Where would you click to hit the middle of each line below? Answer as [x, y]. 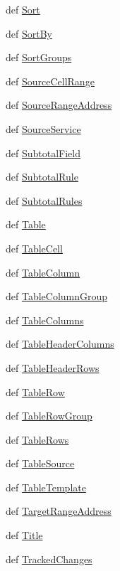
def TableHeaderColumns [60, 344]
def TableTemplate [46, 487]
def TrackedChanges [49, 559]
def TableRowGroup [49, 416]
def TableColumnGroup [57, 296]
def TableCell [34, 248]
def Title [24, 535]
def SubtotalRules [44, 200]
